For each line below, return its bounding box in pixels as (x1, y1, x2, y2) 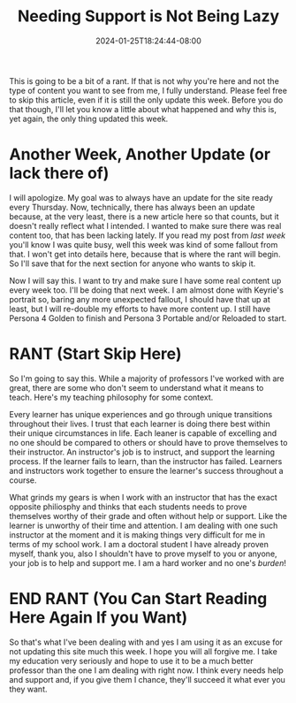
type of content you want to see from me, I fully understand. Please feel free (9, 85, 287, 96)
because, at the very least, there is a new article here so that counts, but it (9, 210, 280, 222)
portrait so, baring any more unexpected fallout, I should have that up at (9, 294, 271, 304)
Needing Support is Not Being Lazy (17, 6, 280, 27)
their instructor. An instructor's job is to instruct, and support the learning (9, 447, 276, 457)
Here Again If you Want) (9, 607, 188, 627)
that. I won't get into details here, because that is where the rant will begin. (9, 248, 281, 259)
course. (9, 475, 37, 485)
